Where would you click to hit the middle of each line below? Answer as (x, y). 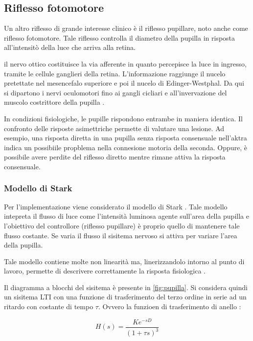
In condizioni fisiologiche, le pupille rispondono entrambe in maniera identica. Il (123, 118)
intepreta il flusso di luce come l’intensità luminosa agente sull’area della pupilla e (126, 216)
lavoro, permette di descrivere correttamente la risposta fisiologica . (105, 271)
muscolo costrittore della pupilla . (54, 102)
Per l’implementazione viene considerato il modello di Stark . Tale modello (116, 206)
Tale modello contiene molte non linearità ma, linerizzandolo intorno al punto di (124, 261)
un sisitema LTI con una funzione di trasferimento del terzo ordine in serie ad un (125, 297)
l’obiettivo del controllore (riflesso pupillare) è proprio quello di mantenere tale (122, 225)
